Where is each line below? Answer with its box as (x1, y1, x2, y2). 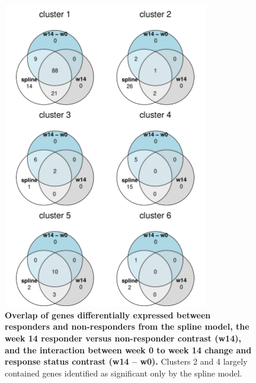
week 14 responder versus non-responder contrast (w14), (5, 332, 241, 344)
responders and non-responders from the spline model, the (5, 320, 249, 333)
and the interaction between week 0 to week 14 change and (5, 343, 252, 356)
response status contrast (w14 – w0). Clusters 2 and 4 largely (5, 355, 248, 368)
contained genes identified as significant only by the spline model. (5, 366, 242, 379)
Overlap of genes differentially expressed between (5, 308, 211, 321)
